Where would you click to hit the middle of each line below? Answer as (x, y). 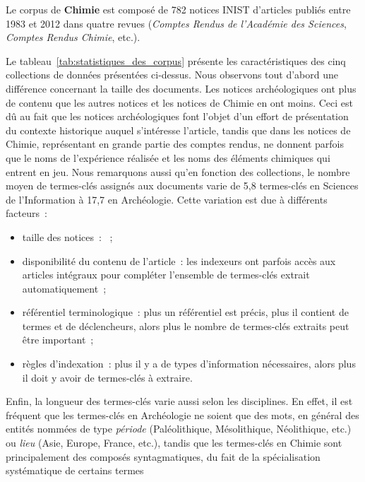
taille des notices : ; (67, 236)
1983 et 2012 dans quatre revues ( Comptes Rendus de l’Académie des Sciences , (176, 23)
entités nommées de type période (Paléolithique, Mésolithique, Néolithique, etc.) (179, 429)
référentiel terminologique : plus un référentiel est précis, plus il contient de (185, 312)
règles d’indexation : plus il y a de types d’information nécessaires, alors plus (189, 364)
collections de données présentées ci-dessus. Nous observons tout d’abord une (172, 75)
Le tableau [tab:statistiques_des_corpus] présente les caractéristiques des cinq (176, 60)
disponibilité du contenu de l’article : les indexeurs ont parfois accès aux (179, 260)
